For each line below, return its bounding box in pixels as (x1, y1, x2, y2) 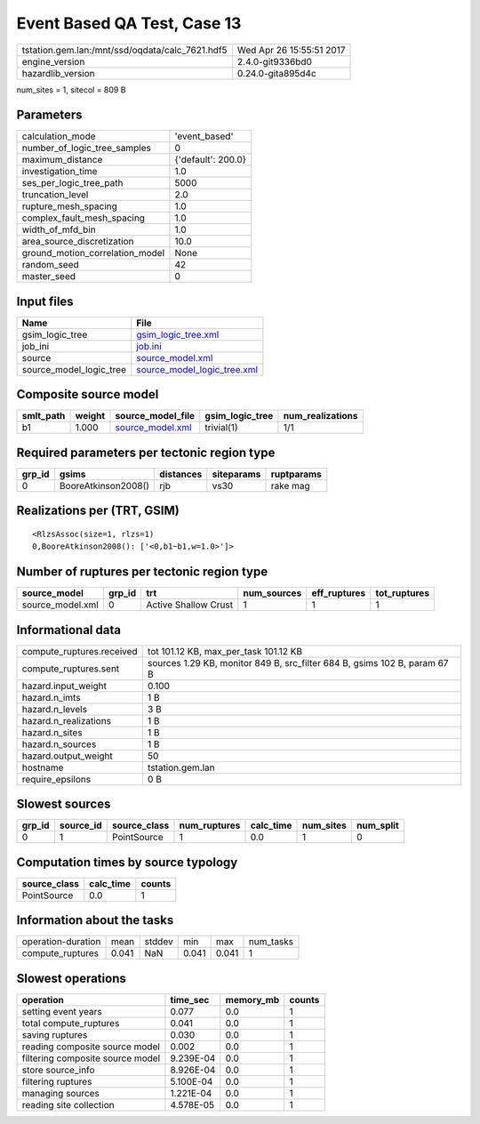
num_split (356, 819, 399, 831)
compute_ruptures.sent (21, 662, 120, 675)
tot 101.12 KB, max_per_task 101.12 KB (147, 645, 303, 657)
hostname (21, 761, 64, 774)
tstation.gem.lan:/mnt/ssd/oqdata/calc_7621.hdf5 (21, 44, 228, 56)
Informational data (16, 622, 122, 638)
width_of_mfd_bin (21, 223, 97, 236)
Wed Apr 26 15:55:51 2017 (236, 44, 346, 56)
